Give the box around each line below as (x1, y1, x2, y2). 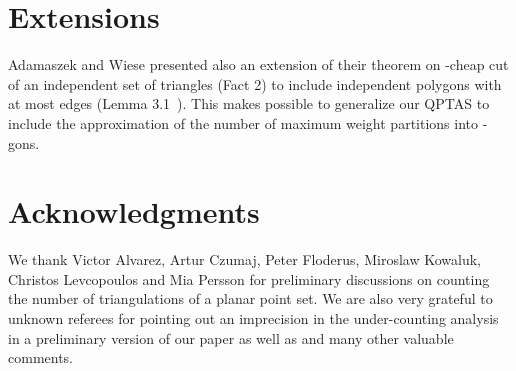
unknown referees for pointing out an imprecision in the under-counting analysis (8, 308, 499, 328)
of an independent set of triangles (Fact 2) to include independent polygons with (8, 73, 502, 94)
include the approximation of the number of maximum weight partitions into (8, 112, 479, 133)
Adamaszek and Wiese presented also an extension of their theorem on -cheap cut (8, 54, 509, 75)
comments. (8, 347, 74, 368)
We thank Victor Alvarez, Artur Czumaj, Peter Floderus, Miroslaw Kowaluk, (8, 249, 481, 270)
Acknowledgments (8, 191, 260, 232)
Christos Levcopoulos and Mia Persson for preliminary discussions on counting (8, 268, 490, 289)
